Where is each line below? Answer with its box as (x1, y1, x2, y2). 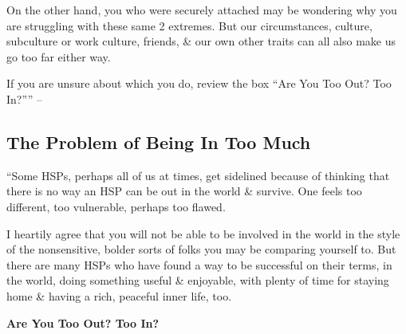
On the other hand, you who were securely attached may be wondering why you (6, 2, 397, 18)
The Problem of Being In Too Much (6, 129, 311, 154)
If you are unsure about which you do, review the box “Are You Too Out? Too (6, 75, 392, 92)
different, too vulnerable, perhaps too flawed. (6, 198, 226, 214)
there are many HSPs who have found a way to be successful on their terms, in (6, 256, 392, 273)
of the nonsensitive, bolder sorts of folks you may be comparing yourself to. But (6, 241, 396, 257)
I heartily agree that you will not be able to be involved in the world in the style (6, 225, 400, 242)
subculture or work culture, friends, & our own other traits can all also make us (6, 33, 396, 49)
